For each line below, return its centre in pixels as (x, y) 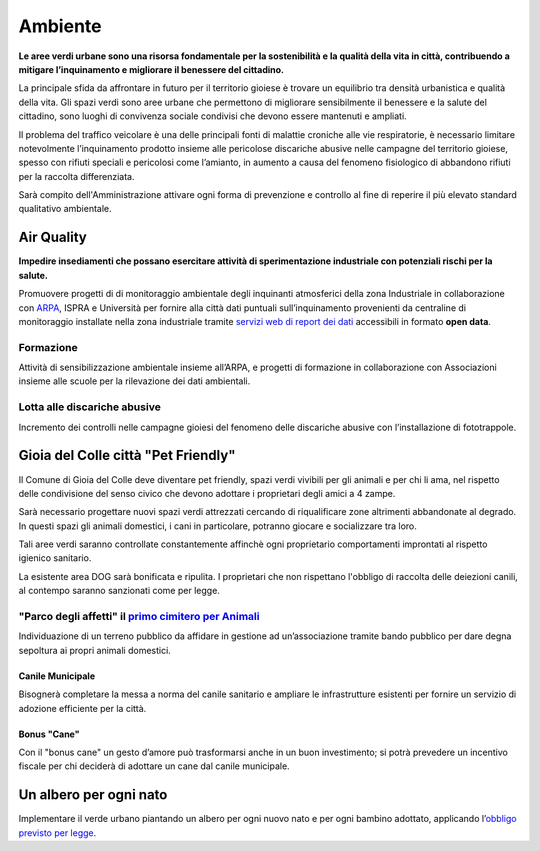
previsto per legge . (57, 832)
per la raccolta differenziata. (76, 176)
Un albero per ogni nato (93, 795)
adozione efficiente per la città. (82, 708)
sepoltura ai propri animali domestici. (95, 650)
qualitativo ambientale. (65, 209)
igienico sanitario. (55, 558)
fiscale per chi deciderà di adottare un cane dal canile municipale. (154, 766)
